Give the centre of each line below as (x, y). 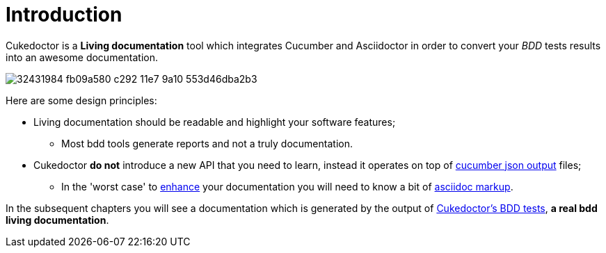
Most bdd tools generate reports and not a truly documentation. (207, 143)
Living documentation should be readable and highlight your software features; (215, 122)
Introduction (64, 15)
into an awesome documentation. (82, 57)
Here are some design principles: (81, 100)
